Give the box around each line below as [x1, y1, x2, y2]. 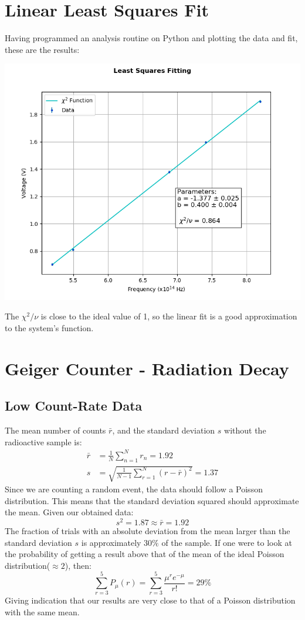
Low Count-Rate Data [5, 396, 143, 415]
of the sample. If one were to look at [161, 536, 292, 548]
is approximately [81, 536, 141, 548]
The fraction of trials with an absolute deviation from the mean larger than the [5, 524, 290, 536]
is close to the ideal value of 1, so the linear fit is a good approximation [40, 310, 297, 322]
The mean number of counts [5, 424, 106, 436]
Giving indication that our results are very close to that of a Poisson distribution [5, 594, 296, 606]
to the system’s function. [5, 321, 94, 334]
